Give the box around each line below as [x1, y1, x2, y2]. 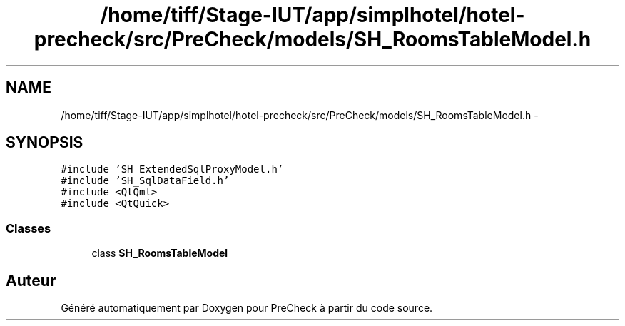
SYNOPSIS [6, 133, 83, 152]
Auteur [6, 271, 56, 290]
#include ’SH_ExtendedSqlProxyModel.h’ [61, 163, 284, 175]
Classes [6, 220, 51, 235]
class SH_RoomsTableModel [91, 247, 228, 260]
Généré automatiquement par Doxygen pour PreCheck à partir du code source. [61, 302, 433, 315]
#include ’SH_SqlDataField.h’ [61, 175, 230, 187]
